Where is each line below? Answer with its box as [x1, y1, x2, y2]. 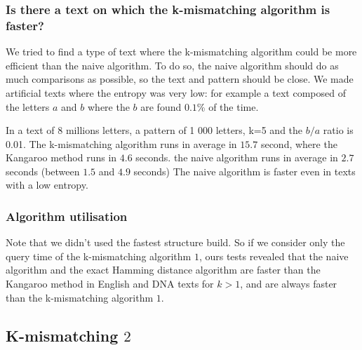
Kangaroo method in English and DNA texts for [6, 276, 214, 291]
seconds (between [6, 163, 80, 178]
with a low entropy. [6, 177, 88, 192]
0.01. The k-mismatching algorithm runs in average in [6, 136, 237, 151]
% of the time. [196, 99, 259, 114]
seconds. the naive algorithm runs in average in [135, 150, 338, 165]
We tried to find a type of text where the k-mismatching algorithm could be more [6, 44, 357, 59]
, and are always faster [240, 276, 337, 291]
